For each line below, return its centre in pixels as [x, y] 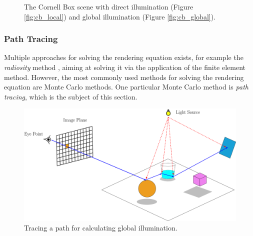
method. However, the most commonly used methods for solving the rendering [124, 77]
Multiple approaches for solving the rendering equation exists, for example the [124, 57]
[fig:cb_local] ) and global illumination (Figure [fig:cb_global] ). [120, 16]
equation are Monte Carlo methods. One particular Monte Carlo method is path [126, 87]
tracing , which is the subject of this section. [71, 96]
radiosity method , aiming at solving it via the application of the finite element [125, 67]
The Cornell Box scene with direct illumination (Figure [109, 6]
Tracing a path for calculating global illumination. [101, 228]
